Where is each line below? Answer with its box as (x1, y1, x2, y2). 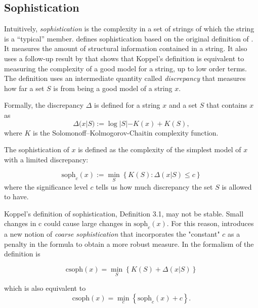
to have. (4, 191, 29, 202)
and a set (168, 100, 198, 110)
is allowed (222, 181, 252, 192)
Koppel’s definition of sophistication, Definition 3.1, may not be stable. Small (4, 208, 244, 218)
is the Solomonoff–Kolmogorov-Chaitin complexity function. (33, 127, 219, 138)
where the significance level (4, 181, 88, 192)
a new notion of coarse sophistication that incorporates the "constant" (4, 229, 220, 239)
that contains (206, 100, 247, 110)
